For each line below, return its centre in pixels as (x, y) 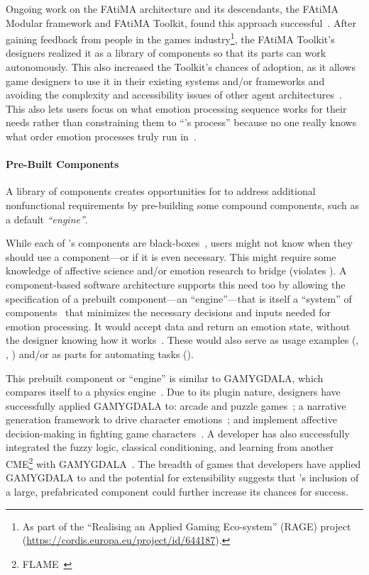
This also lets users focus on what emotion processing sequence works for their (176, 108)
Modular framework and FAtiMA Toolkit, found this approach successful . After (181, 22)
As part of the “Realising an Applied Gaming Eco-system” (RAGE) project (187, 526)
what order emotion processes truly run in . (101, 136)
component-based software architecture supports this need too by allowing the (176, 284)
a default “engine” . (47, 219)
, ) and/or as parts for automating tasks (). (100, 353)
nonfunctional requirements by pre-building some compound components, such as (182, 205)
